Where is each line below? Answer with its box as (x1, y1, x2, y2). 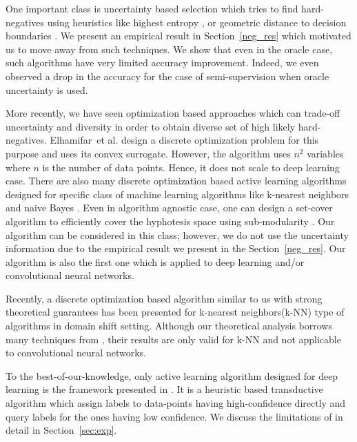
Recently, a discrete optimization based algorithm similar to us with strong (6, 291, 323, 305)
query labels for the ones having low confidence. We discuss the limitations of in (6, 409, 343, 423)
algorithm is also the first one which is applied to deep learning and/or (6, 254, 305, 269)
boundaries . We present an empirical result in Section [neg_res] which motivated (6, 28, 351, 43)
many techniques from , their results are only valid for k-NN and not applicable (6, 331, 341, 346)
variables (307, 146, 344, 160)
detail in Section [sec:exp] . (6, 423, 117, 437)
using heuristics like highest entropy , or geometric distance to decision (47, 15, 347, 29)
